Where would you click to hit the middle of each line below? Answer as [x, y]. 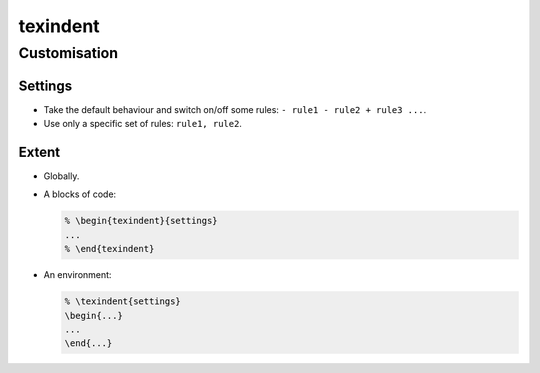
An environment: [77, 275]
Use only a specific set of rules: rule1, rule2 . [142, 124]
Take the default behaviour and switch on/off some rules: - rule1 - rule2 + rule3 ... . [235, 109]
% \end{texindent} [109, 249]
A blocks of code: [80, 194]
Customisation [68, 53]
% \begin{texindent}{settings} [141, 221]
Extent [39, 151]
